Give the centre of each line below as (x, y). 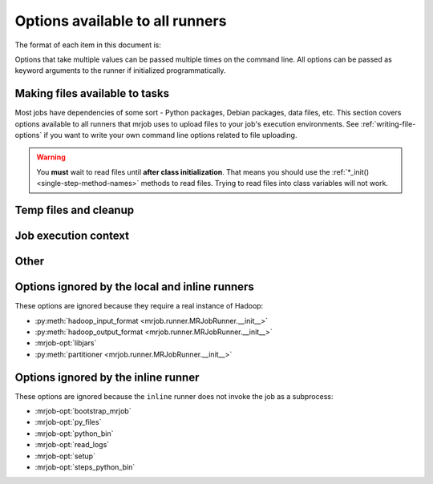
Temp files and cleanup (75, 210)
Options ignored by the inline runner (107, 377)
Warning (51, 157)
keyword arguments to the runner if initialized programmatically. (120, 71)
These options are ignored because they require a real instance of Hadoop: (139, 306)
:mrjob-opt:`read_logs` (72, 445)
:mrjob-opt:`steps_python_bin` (85, 467)
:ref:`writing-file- (388, 123)
